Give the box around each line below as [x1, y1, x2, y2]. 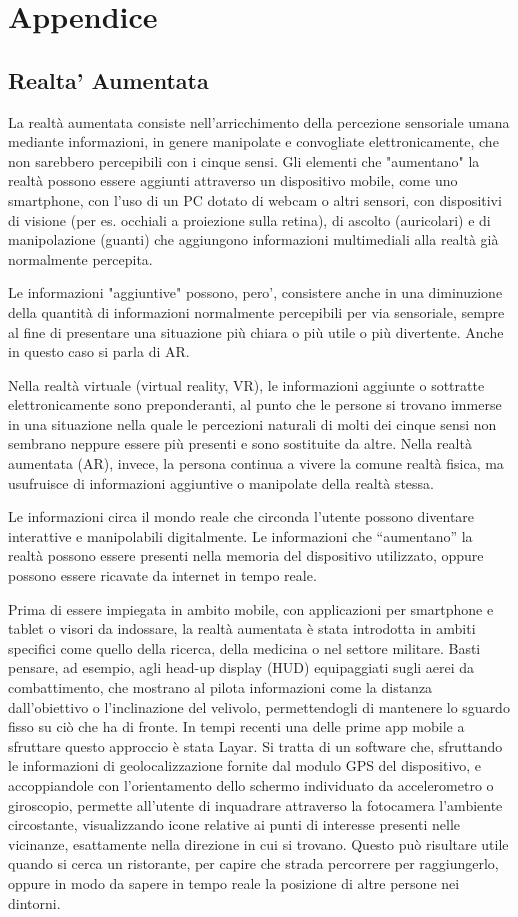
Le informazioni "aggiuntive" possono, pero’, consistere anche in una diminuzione [8, 282, 503, 303]
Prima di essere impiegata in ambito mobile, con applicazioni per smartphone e [8, 598, 494, 619]
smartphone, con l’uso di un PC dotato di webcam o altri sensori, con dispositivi [8, 189, 502, 210]
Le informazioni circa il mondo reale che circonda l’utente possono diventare [8, 506, 475, 527]
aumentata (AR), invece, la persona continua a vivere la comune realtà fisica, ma [8, 453, 504, 474]
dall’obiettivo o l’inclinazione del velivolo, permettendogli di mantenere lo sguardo [8, 696, 510, 717]
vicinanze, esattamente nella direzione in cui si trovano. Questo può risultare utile [8, 833, 509, 854]
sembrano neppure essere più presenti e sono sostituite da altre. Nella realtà [8, 433, 472, 454]
